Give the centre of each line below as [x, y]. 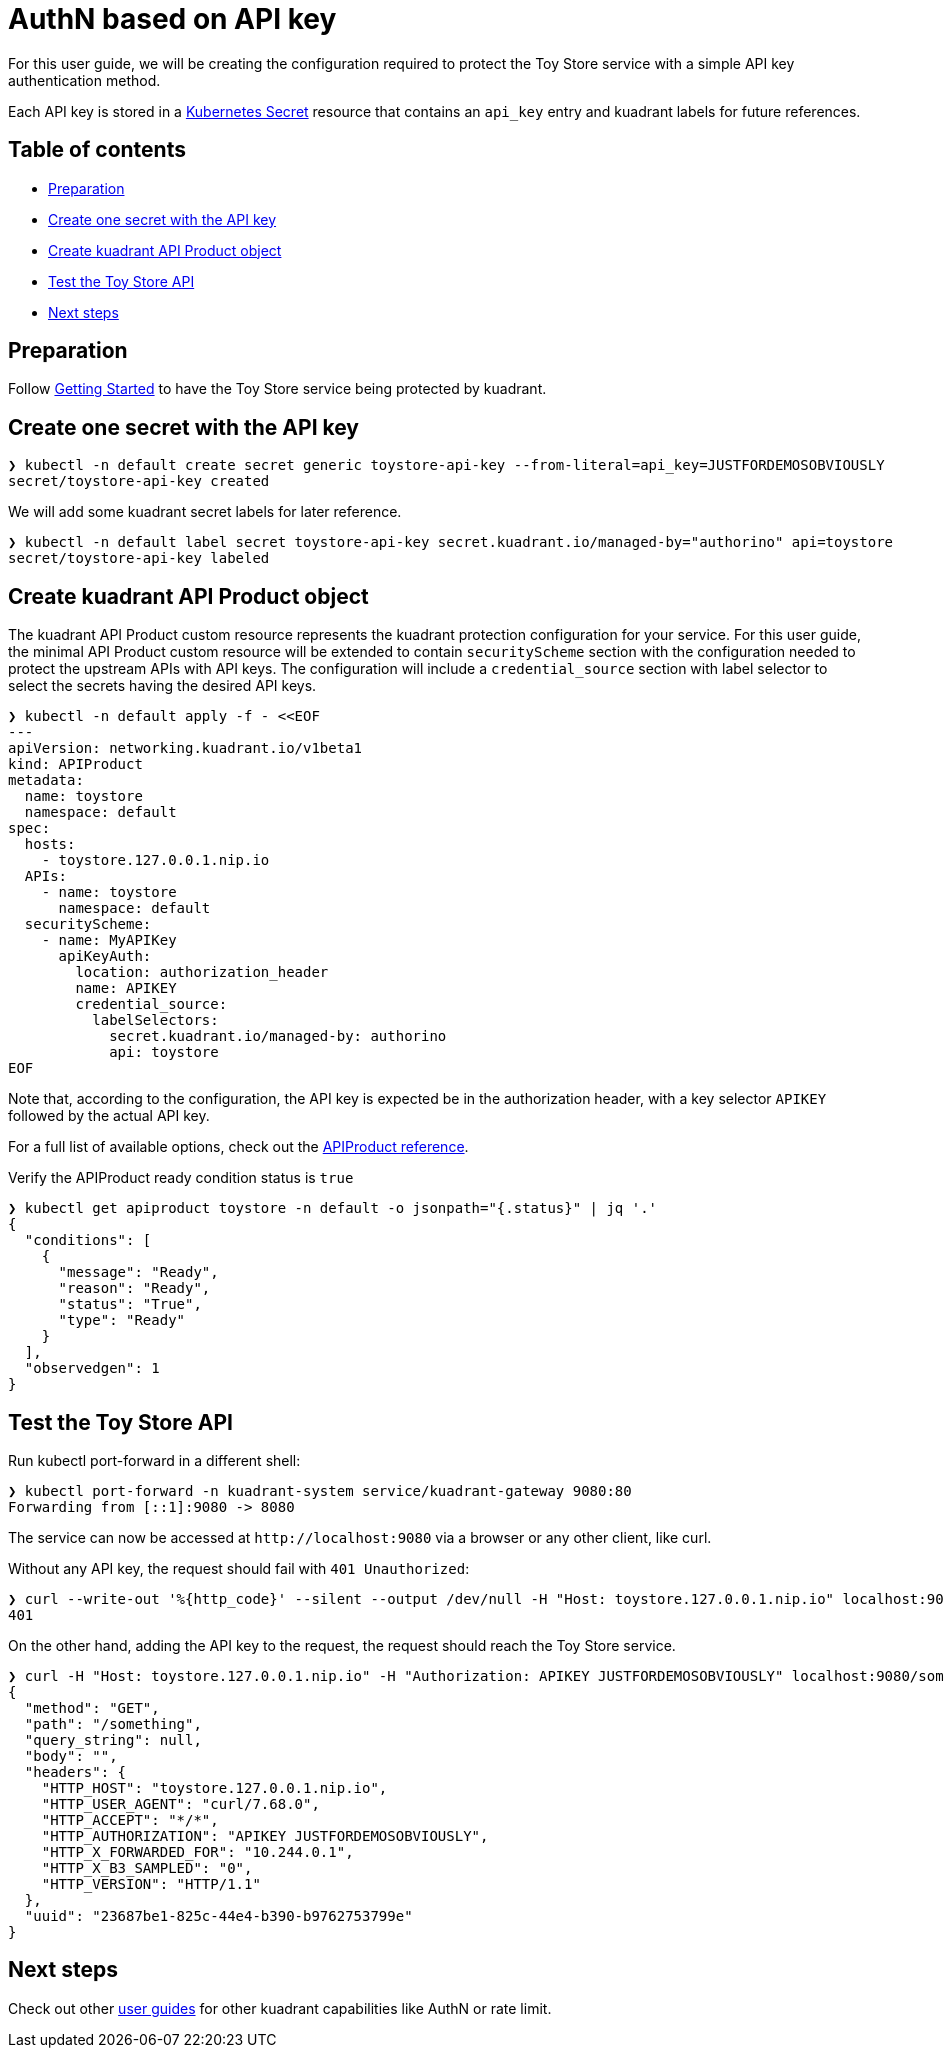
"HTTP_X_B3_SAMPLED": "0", [147, 1867]
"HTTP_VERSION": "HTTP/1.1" [151, 1883]
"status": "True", [130, 1304]
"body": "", [71, 1755]
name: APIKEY [126, 988]
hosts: [50, 844]
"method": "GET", [92, 1707]
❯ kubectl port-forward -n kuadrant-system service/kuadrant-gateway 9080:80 [320, 1490]
